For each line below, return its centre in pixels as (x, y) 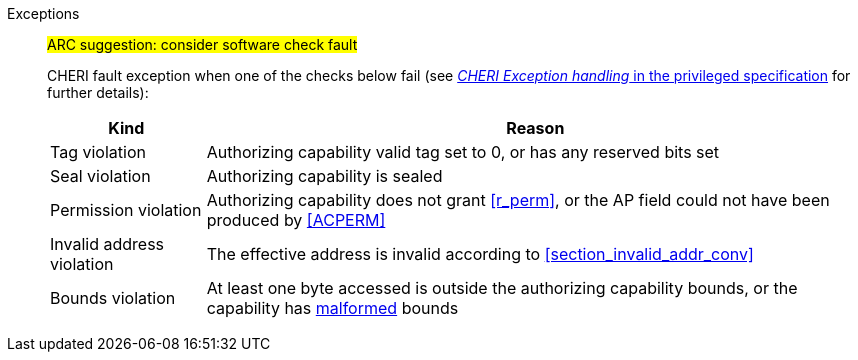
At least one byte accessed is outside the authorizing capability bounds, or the (502, 288)
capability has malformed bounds (332, 308)
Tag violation (98, 152)
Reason (535, 128)
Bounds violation (113, 298)
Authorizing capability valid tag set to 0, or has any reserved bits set (463, 152)
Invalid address (107, 244)
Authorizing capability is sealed (324, 176)
